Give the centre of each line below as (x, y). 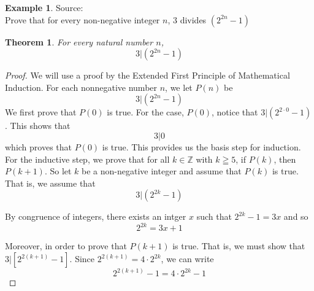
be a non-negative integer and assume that (162, 171)
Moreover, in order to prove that (66, 246)
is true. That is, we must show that (239, 246)
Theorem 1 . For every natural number (79, 41)
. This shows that (38, 126)
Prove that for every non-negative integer (82, 19)
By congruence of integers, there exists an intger (96, 216)
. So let (58, 171)
